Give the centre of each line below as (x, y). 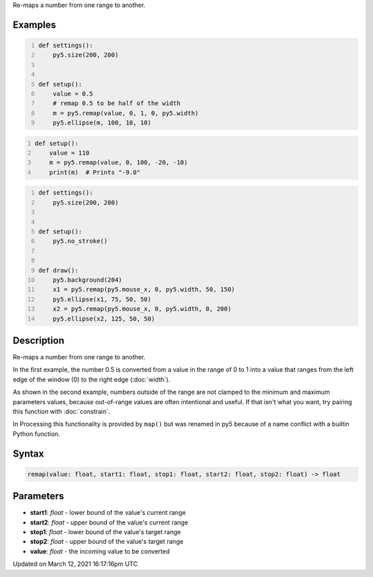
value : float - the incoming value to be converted (100, 551)
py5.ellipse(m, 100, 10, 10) (102, 123)
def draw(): (58, 270)
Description (39, 340)
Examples (35, 25)
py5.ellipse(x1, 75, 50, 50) (102, 299)
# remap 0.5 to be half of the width (117, 103)
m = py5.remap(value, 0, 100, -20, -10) (118, 163)
